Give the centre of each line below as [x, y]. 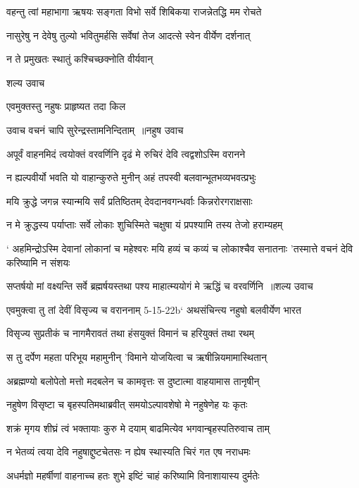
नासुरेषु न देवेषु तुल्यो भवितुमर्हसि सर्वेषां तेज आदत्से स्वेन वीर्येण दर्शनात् [128, 35]
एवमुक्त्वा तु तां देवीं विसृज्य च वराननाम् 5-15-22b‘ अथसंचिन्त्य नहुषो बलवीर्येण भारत [154, 309]
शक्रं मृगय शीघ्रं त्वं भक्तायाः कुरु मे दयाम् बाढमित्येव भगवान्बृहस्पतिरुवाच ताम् [138, 428]
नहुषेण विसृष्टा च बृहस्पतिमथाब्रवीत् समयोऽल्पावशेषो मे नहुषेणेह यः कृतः [127, 404]
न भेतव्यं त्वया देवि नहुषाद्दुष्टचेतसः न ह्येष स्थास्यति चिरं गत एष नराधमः [128, 452]
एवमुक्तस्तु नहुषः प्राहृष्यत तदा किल [66, 106]
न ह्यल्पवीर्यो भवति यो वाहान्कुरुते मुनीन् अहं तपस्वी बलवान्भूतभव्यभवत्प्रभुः [131, 177]
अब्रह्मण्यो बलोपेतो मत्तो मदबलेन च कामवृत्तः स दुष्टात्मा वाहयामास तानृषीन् [133, 380]
